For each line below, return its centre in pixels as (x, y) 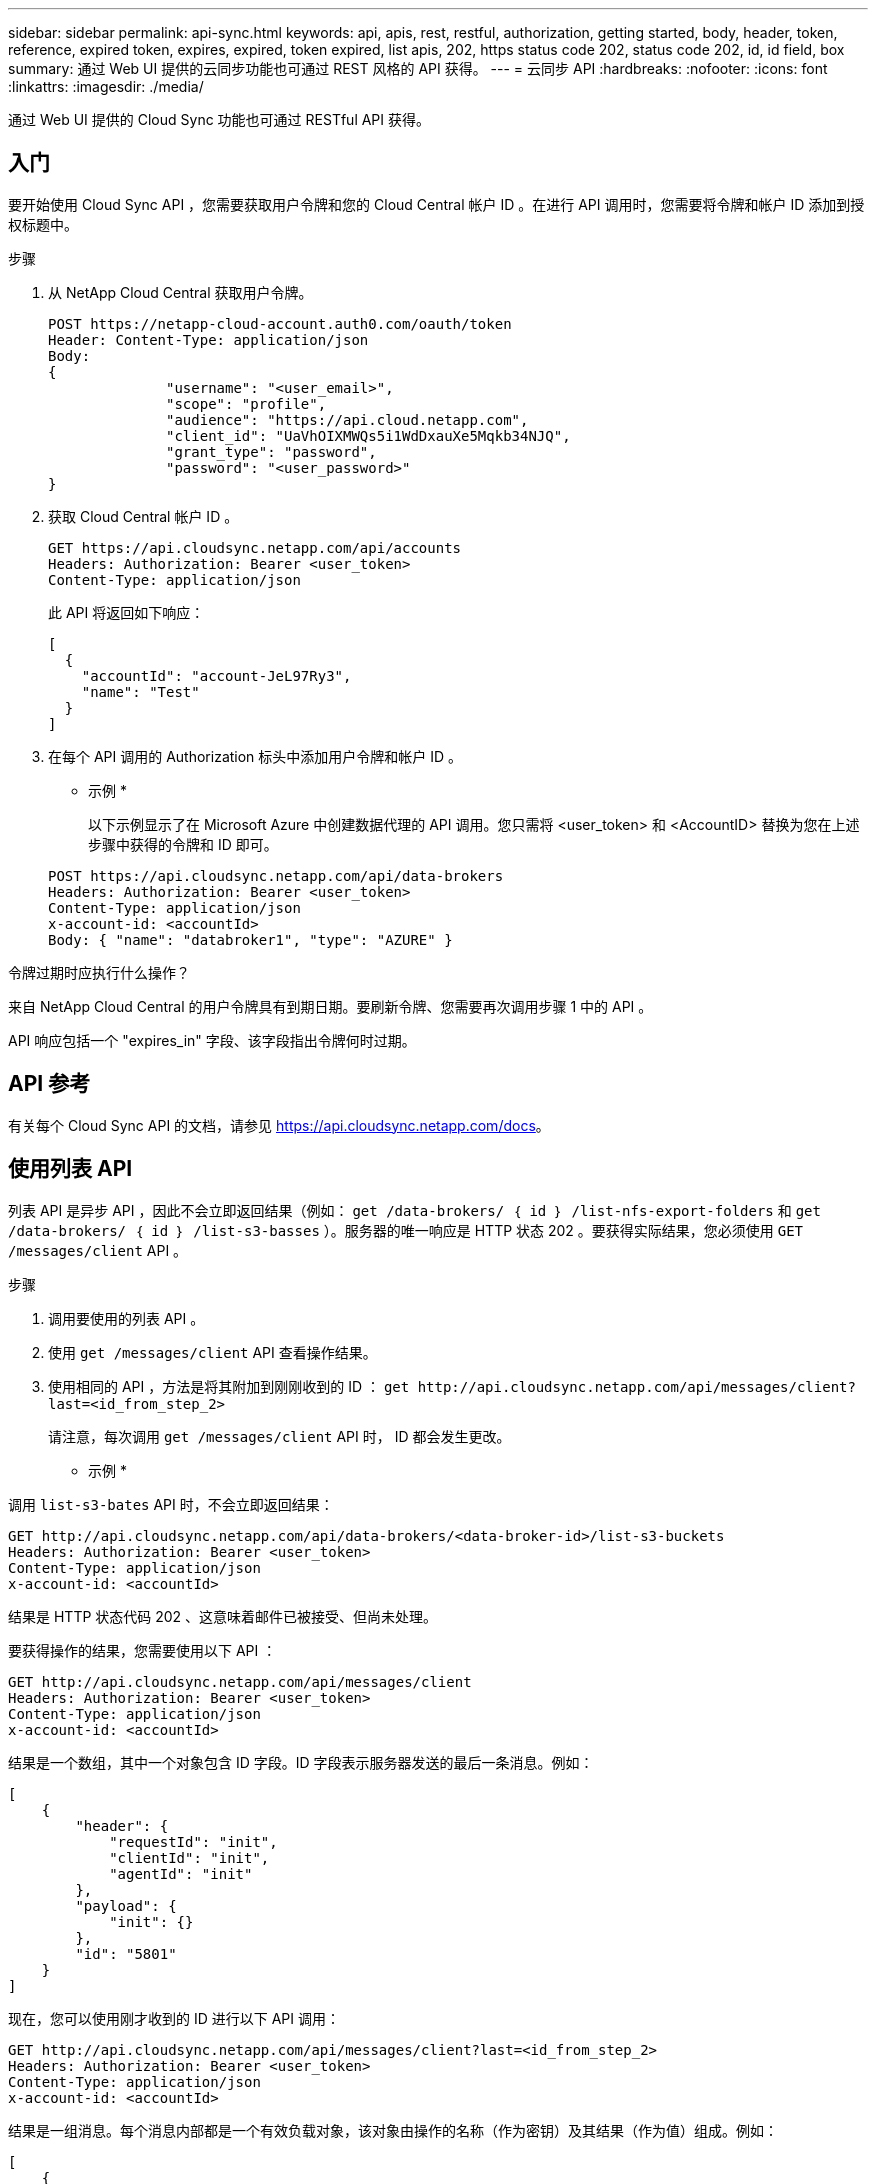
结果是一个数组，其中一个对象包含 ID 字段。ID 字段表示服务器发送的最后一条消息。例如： (301, 1762)
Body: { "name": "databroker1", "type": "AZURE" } (250, 939)
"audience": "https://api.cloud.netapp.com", (347, 419)
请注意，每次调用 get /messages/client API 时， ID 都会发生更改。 (279, 1436)
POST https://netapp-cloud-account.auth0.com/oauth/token (280, 323)
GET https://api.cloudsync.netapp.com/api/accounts (255, 547)
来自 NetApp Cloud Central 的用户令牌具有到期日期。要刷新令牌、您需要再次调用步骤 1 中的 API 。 (330, 1006)
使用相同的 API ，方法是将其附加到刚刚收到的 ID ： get (229, 1386)
